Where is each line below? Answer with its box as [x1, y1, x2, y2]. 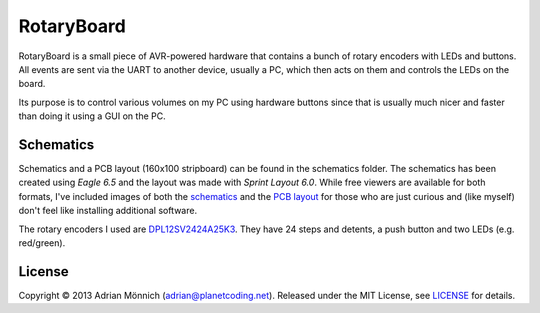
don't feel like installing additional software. [18, 205, 198, 217]
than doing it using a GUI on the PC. [18, 110, 166, 122]
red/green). [18, 236, 66, 249]
